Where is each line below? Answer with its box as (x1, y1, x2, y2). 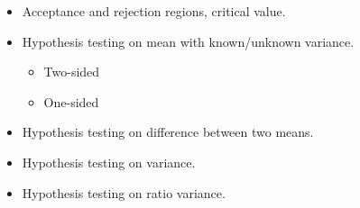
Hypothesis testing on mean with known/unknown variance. (22, 32, 355, 50)
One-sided (43, 92, 99, 111)
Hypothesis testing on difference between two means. (22, 122, 314, 141)
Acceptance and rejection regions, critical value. (22, 2, 286, 20)
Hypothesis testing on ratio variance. (22, 183, 226, 202)
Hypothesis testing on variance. (22, 152, 196, 171)
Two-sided (43, 62, 100, 81)
